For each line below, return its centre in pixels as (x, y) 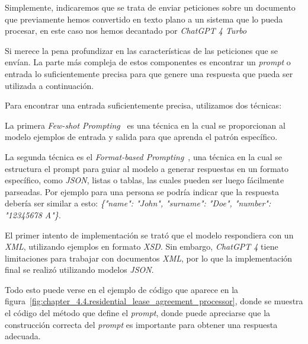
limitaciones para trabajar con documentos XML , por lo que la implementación (149, 258)
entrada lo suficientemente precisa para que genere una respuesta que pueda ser (149, 73)
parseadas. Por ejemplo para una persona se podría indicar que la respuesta (142, 191)
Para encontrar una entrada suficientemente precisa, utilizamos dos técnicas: (143, 105)
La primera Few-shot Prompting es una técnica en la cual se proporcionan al (145, 125)
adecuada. (23, 336)
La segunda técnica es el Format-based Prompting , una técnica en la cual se (144, 156)
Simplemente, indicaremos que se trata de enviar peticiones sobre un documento (150, 7)
